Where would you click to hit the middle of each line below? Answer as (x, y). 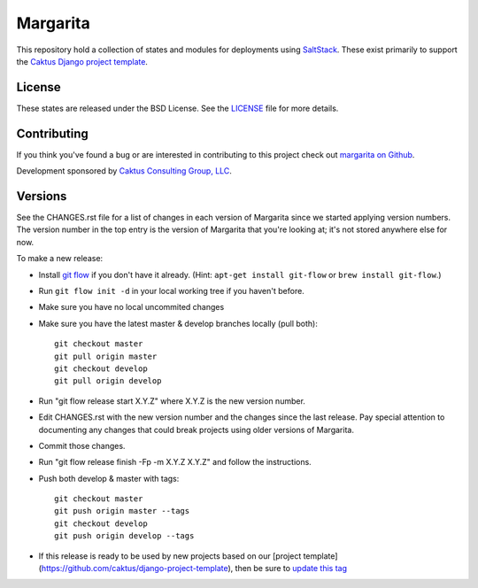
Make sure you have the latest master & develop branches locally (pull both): (178, 323)
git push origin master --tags (122, 511)
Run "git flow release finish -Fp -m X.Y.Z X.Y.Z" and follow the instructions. (175, 462)
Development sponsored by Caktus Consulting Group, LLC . (124, 171)
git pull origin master (106, 356)
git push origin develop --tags (124, 536)
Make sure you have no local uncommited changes (131, 307)
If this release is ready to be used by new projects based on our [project (170, 556)
